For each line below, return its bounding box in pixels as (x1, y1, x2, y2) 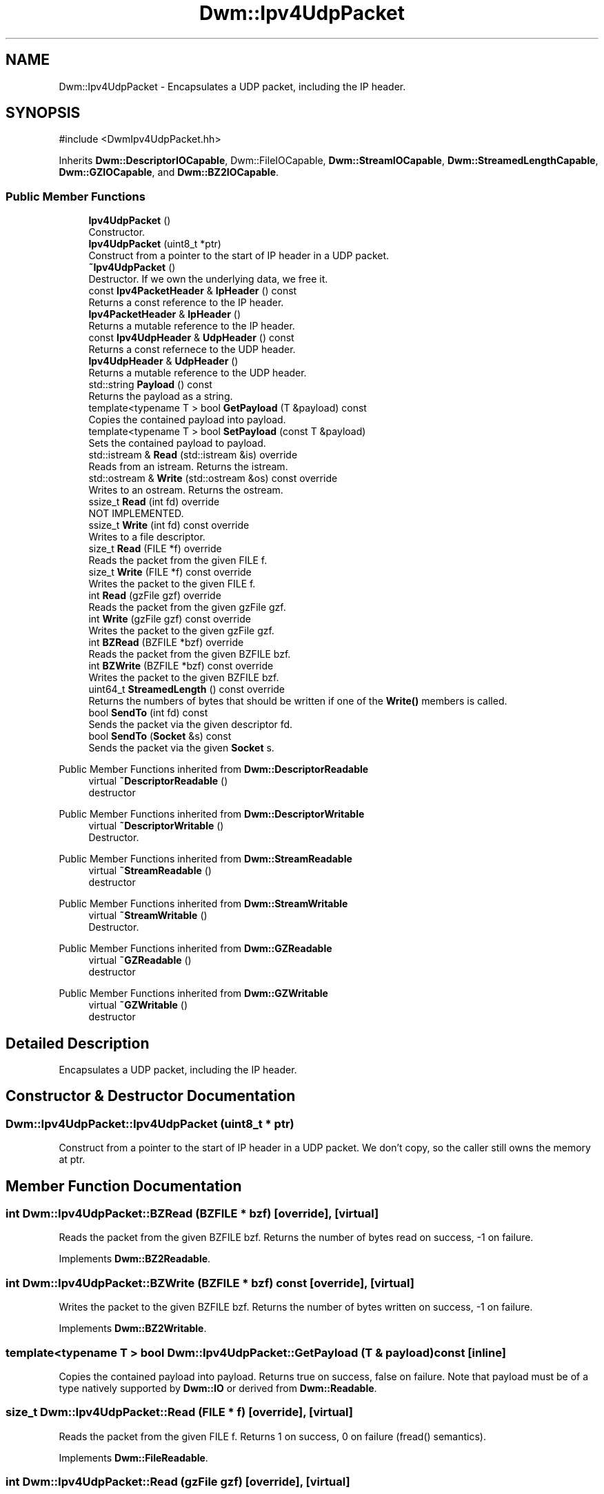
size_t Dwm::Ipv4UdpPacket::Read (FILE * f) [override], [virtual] (6, 1405, 353, 1420)
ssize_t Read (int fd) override (88, 496, 220, 508)
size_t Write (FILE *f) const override (88, 566, 252, 578)
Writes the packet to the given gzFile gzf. (88, 625, 274, 637)
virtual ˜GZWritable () (88, 999, 188, 1011)
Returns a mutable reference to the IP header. (88, 320, 295, 332)
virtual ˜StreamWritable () (88, 909, 208, 922)
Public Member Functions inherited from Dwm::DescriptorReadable (59, 763, 369, 776)
